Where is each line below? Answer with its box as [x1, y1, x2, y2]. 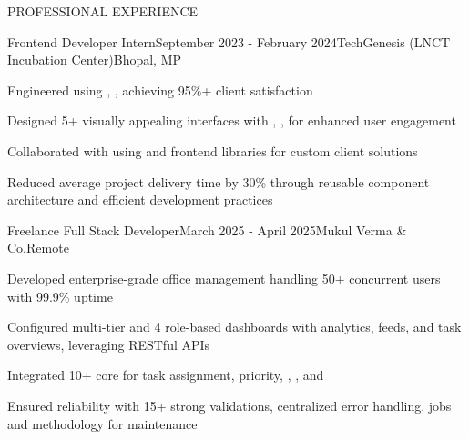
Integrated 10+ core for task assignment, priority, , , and [7, 365, 324, 384]
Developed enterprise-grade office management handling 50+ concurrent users [7, 268, 441, 287]
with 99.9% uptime [7, 286, 113, 305]
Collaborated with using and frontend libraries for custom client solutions [7, 141, 418, 160]
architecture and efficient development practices [7, 190, 273, 209]
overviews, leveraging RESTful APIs [7, 334, 210, 354]
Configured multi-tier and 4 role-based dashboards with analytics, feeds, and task [7, 317, 462, 336]
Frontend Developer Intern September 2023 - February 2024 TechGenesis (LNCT [7, 32, 451, 51]
